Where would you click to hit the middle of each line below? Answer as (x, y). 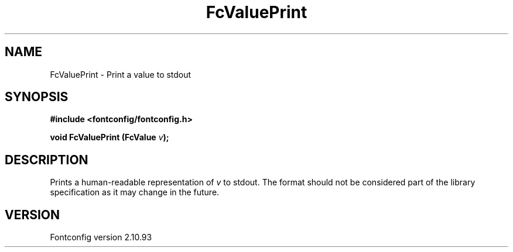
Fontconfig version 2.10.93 (101, 237)
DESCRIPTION (47, 160)
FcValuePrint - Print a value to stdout (121, 74)
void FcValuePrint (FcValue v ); (110, 137)
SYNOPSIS (37, 97)
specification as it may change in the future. (135, 192)
